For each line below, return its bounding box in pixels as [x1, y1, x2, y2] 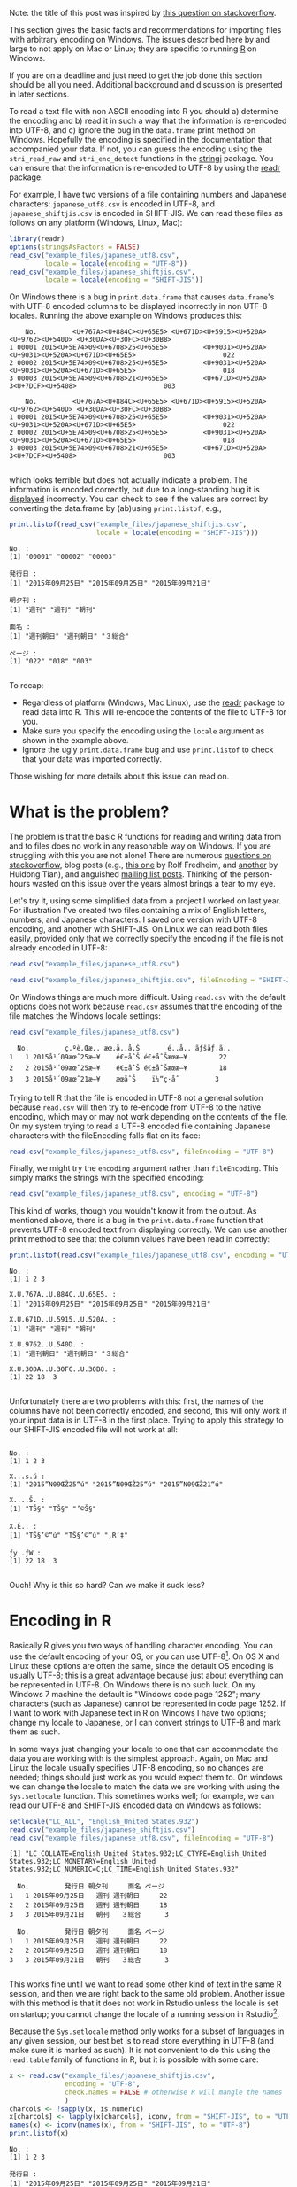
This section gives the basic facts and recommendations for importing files [9, 25, 282, 35]
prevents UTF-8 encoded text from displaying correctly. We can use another [9, 1224, 288, 1235]
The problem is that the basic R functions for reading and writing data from [9, 831, 282, 841]
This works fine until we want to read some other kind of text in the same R [9, 1979, 282, 1989]
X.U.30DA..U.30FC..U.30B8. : [9, 1365, 117, 1374]
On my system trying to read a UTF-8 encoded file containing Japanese [9, 1121, 271, 1131]
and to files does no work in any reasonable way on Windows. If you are [9, 841, 271, 851]
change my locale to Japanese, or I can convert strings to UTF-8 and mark [9, 1717, 281, 1727]
